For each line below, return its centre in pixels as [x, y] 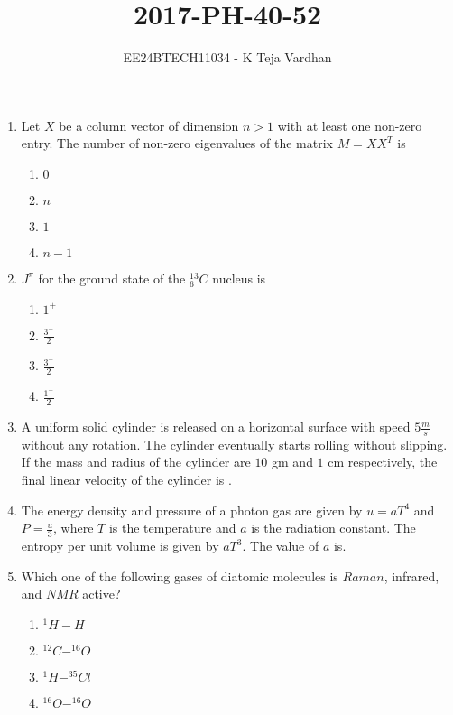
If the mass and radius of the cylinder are [136, 462]
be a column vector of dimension [149, 125]
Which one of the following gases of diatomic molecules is [180, 576]
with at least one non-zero [350, 125]
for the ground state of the [112, 278]
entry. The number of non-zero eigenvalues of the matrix [177, 143]
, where [74, 528]
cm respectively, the [383, 462]
